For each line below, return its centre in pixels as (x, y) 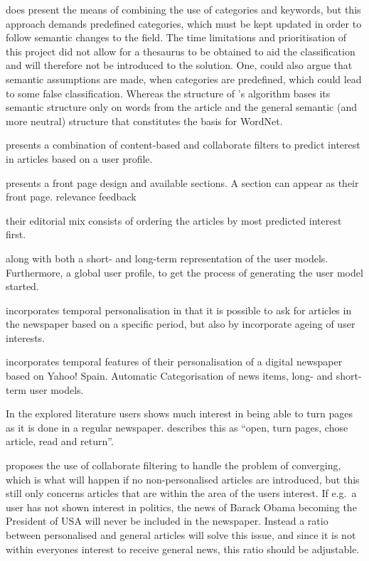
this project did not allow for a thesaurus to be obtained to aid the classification (181, 51)
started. (22, 286)
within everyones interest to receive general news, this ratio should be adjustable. (183, 549)
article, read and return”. (60, 441)
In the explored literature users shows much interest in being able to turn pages (179, 413)
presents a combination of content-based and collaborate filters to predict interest (183, 145)
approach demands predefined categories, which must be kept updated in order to (184, 23)
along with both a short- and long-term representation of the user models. (167, 258)
